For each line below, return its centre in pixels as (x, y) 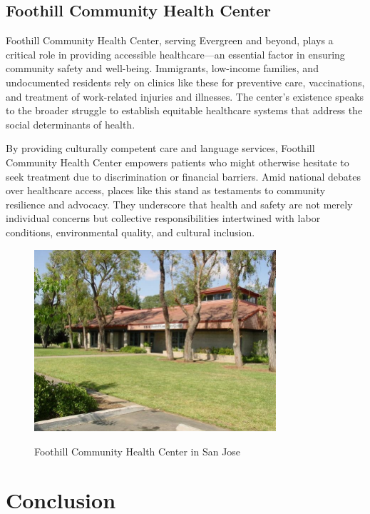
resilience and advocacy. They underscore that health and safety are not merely (179, 204)
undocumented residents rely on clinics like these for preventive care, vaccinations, (185, 82)
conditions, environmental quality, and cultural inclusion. (130, 232)
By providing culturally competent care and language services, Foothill (160, 148)
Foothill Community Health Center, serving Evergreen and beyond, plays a (170, 40)
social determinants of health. (71, 124)
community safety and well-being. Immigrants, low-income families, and (162, 68)
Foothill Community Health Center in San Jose (138, 451)
